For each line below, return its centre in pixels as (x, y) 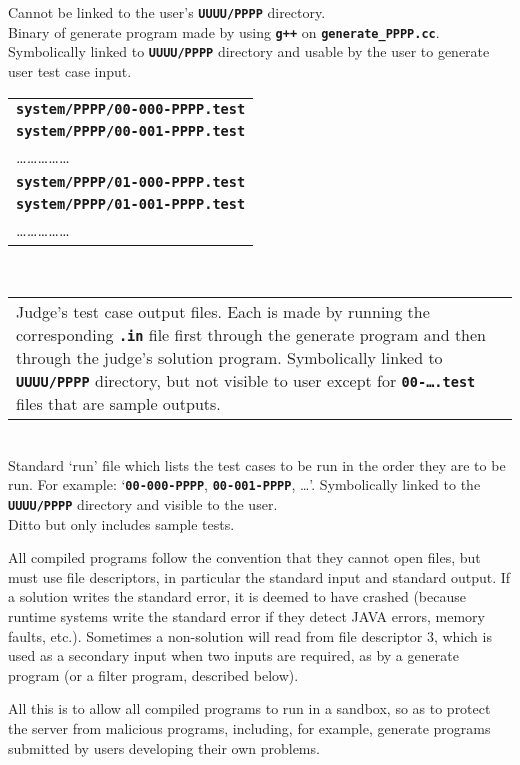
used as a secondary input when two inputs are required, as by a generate (233, 655)
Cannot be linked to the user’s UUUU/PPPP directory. (167, 12)
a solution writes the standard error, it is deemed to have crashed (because (237, 596)
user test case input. (70, 70)
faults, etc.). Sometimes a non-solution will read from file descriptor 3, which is (250, 635)
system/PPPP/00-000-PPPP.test (131, 108)
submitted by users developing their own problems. (164, 747)
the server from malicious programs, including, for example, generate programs (249, 728)
